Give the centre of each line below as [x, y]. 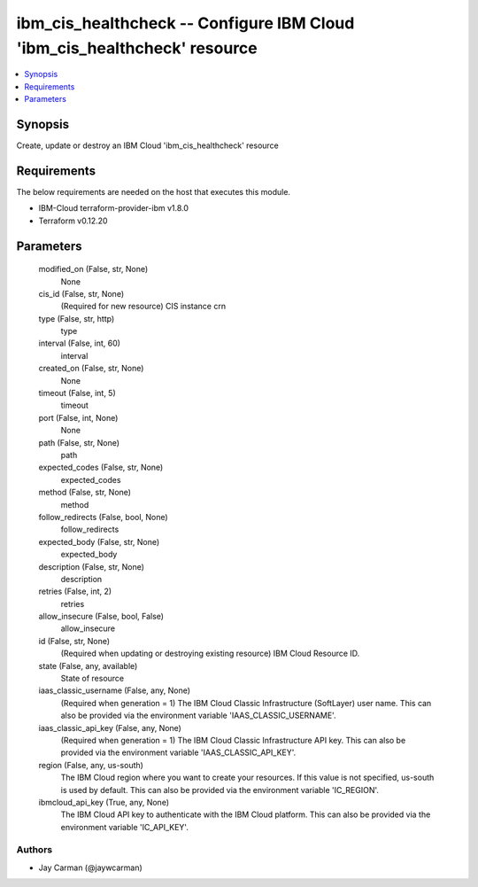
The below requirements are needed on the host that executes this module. [154, 191]
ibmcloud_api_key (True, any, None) [104, 802]
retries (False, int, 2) [75, 591]
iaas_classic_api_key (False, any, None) [110, 727]
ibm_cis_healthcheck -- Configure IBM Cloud [185, 23]
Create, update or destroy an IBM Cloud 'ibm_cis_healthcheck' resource [147, 145]
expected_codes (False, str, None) [101, 467]
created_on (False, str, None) [91, 369]
